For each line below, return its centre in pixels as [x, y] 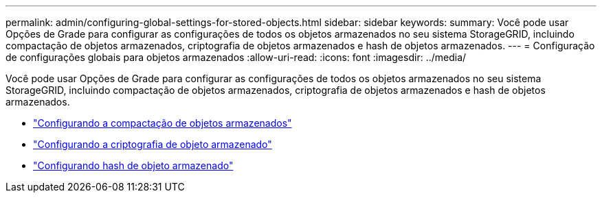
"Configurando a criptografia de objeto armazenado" [153, 144]
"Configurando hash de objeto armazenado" [133, 165]
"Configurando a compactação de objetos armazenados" [163, 123]
